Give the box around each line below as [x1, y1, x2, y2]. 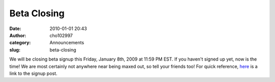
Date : [9, 25, 21, 32]
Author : [9, 32, 26, 38]
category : [9, 40, 31, 46]
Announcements [49, 40, 84, 46]
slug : [9, 46, 20, 53]
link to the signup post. [9, 70, 58, 76]
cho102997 [49, 32, 73, 38]
